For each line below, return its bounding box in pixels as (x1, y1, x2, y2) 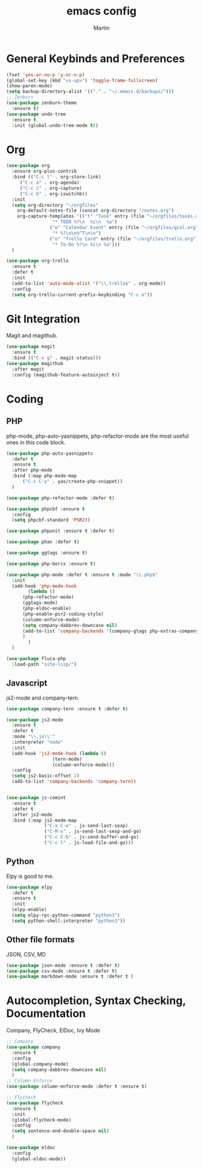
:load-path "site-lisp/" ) (11, 661, 77, 667)
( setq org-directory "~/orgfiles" (11, 202, 98, 208)
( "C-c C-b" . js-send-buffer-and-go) (44, 834, 139, 840)
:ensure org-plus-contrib (11, 168, 77, 175)
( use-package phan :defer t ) (6, 539, 80, 545)
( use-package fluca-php (6, 656, 66, 662)
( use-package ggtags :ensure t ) (6, 550, 88, 556)
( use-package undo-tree (6, 111, 66, 117)
